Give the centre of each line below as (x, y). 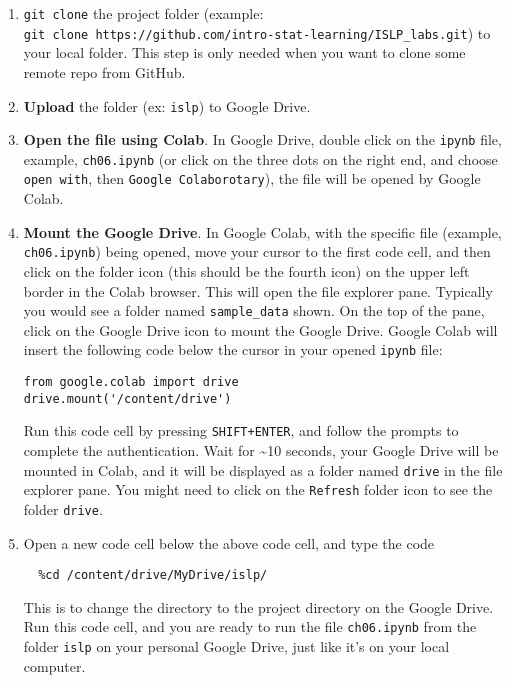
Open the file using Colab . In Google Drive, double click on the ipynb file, (262, 139)
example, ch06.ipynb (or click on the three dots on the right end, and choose (260, 158)
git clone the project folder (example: (143, 13)
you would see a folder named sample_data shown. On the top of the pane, (254, 310)
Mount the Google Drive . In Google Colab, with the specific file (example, (262, 231)
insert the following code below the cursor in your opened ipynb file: (233, 349)
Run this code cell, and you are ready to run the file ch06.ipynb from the (250, 626)
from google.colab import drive (131, 382)
